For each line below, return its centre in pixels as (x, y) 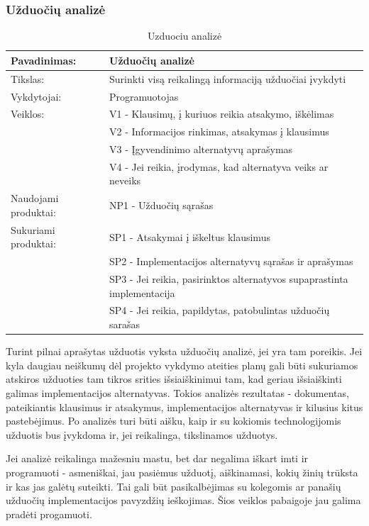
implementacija (142, 292)
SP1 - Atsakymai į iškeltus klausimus (190, 236)
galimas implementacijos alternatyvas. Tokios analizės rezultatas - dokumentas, (177, 392)
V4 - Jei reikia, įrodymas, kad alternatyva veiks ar (219, 166)
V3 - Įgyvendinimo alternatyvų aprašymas (201, 149)
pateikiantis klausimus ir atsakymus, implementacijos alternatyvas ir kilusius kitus (184, 407)
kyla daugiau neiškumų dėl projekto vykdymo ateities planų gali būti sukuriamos (182, 365)
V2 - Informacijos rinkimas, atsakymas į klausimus (219, 131)
